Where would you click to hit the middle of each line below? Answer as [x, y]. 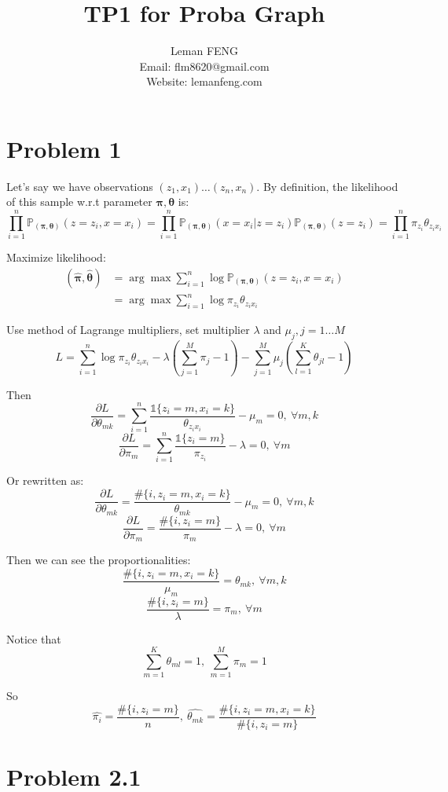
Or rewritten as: [45, 480]
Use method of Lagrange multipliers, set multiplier [128, 330]
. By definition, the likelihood [327, 186]
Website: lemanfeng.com [204, 81]
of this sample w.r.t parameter [79, 202]
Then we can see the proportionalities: [99, 560]
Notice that [34, 638]
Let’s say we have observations [80, 186]
